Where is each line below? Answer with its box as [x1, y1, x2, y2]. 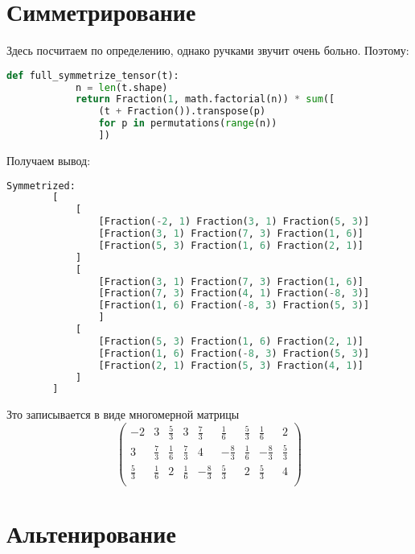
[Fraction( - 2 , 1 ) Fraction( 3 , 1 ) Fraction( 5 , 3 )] [98, 216, 370, 228]
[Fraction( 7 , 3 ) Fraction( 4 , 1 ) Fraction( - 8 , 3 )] [98, 287, 370, 300]
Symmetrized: [6, 180, 76, 192]
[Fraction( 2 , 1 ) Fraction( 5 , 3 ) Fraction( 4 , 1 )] [98, 359, 364, 371]
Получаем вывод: [6, 151, 91, 168]
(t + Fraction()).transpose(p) [98, 105, 266, 118]
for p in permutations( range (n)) [98, 118, 277, 130]
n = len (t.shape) [75, 81, 168, 93]
